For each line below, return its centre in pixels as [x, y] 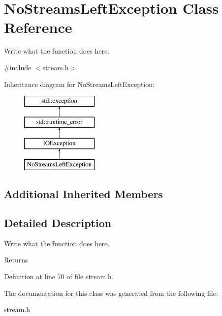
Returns [16, 260]
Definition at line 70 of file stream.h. [59, 276]
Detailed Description [58, 223]
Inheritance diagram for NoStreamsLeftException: [79, 84]
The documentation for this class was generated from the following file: [111, 293]
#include [18, 67]
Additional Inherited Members [83, 194]
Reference [38, 27]
